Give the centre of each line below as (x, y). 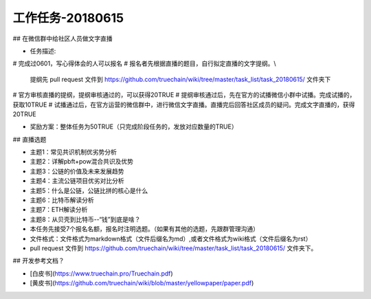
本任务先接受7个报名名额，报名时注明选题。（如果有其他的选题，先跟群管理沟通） (144, 229)
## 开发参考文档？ (38, 261)
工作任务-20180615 (68, 18)
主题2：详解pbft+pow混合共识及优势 (82, 162)
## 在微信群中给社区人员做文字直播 (63, 38)
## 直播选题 (30, 139)
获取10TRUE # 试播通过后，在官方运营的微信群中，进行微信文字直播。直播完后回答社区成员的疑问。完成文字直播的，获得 (184, 104)
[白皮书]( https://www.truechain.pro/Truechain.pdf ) (101, 273)
